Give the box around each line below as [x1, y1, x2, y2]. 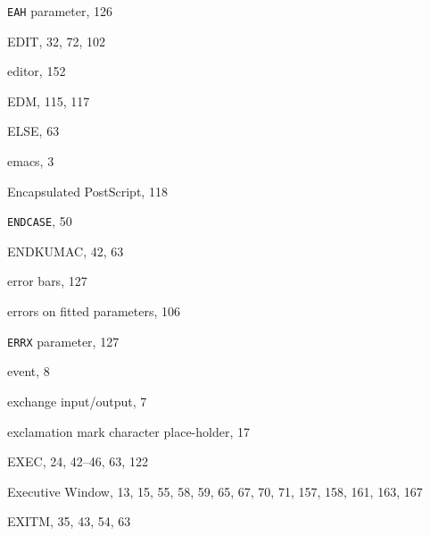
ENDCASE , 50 [7, 212, 72, 230]
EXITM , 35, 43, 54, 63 [7, 512, 131, 531]
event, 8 [7, 362, 50, 381]
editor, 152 [7, 62, 66, 80]
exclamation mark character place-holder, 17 [7, 422, 250, 440]
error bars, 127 [7, 272, 87, 290]
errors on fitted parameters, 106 [7, 302, 181, 321]
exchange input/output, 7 [7, 391, 147, 410]
